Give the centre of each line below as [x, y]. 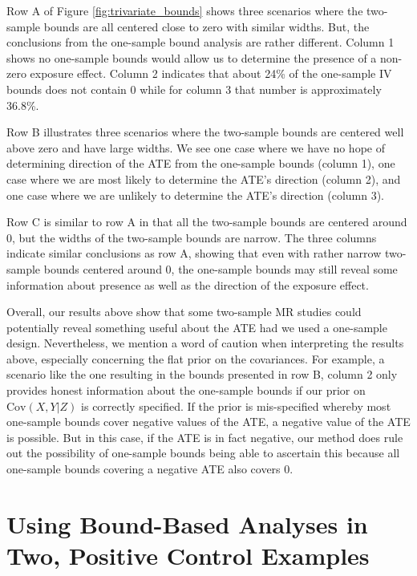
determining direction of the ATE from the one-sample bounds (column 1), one [201, 163]
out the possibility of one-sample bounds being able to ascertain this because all [203, 453]
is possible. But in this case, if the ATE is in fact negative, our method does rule [205, 437]
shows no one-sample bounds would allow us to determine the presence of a [192, 57]
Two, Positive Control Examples [188, 555]
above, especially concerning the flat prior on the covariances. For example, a [196, 358]
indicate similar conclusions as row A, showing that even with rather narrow [194, 253]
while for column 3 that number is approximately [261, 89]
